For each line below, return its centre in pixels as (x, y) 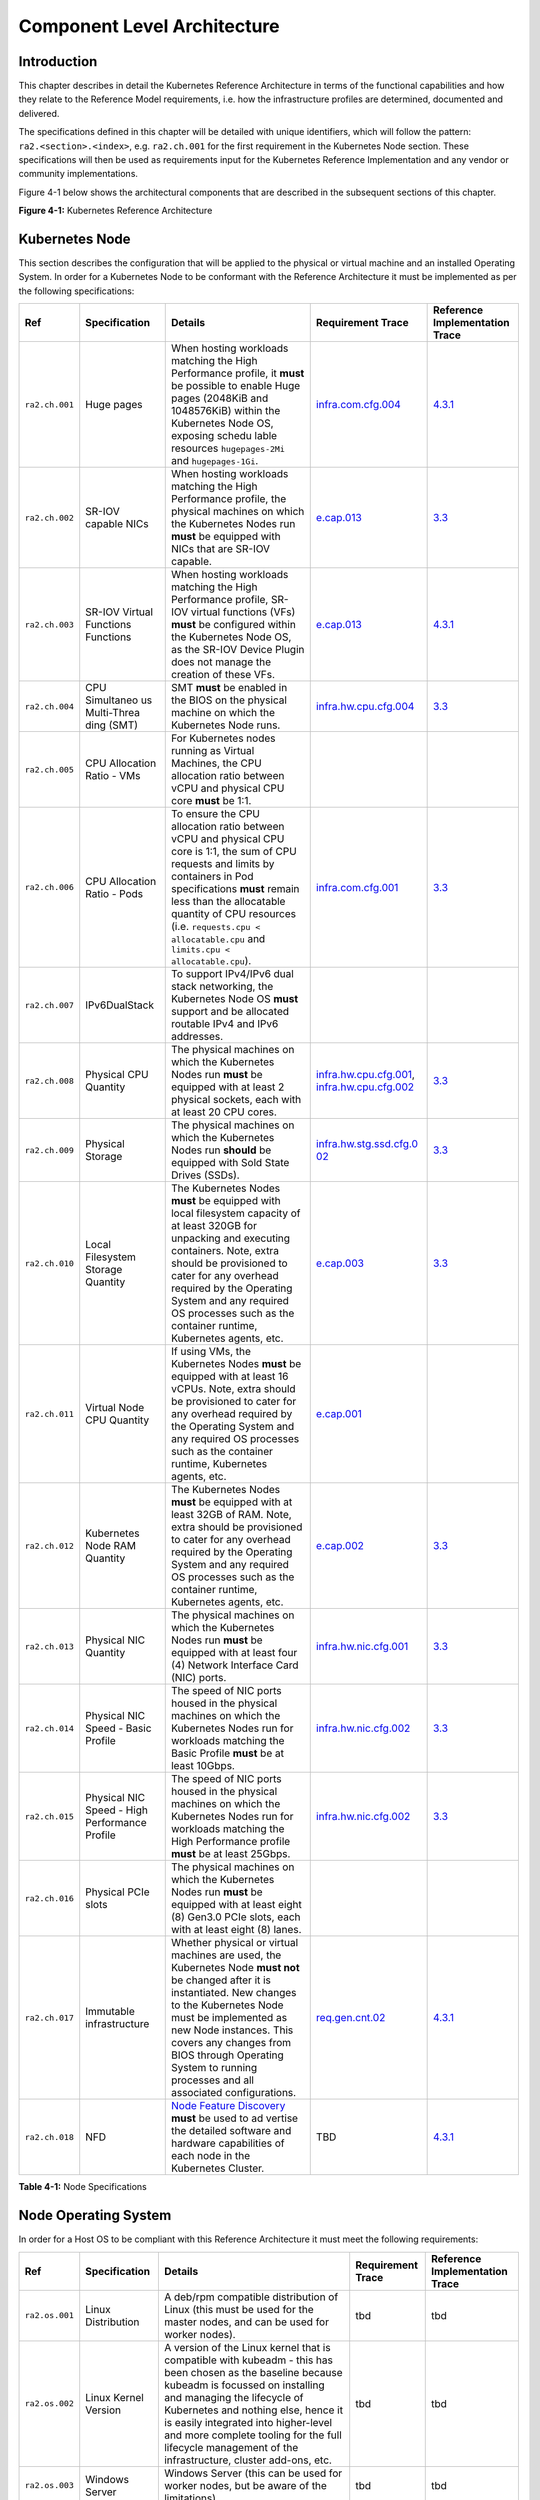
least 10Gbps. (202, 1766)
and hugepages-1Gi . (214, 461)
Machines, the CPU (216, 763)
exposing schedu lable (224, 436)
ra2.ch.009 (49, 1150)
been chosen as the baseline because (253, 2372)
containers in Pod (212, 877)
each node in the (210, 2156)
